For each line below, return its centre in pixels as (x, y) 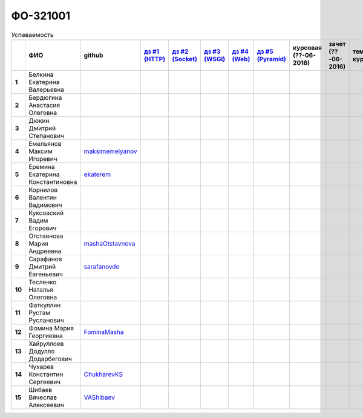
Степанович (46, 136)
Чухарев (41, 367)
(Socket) (185, 59)
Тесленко (42, 282)
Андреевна (45, 251)
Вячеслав (43, 397)
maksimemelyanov (110, 151)
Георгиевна (46, 336)
